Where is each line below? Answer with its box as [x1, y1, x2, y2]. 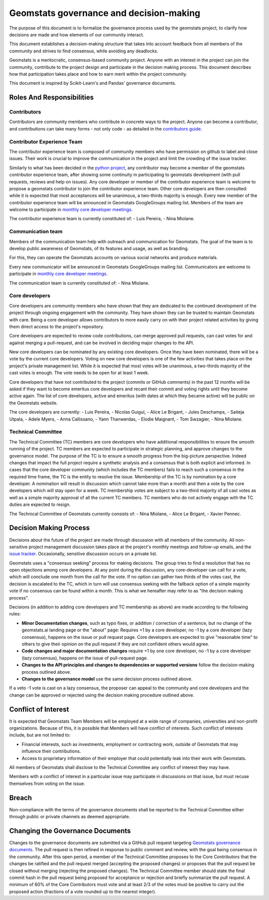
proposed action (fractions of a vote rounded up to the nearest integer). [9, 889, 156, 895]
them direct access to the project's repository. [9, 323, 104, 329]
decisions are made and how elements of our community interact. [9, 31, 144, 37]
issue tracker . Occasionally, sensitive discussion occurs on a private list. [9, 551, 157, 557]
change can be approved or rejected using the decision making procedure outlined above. [9, 692, 194, 698]
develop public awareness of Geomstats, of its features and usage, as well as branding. [9, 246, 189, 252]
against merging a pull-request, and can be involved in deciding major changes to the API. [9, 339, 194, 346]
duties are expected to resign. [9, 501, 71, 508]
